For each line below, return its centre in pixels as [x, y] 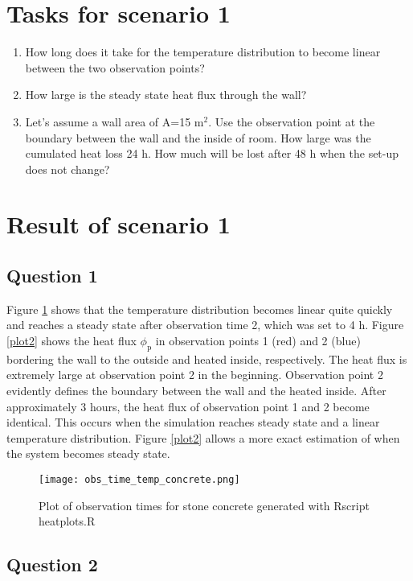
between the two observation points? [115, 67]
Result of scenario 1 [119, 224]
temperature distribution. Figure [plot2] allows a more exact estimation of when [203, 437]
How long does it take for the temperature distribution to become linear [203, 52]
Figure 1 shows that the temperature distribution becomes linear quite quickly [200, 309]
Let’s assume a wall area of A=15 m [114, 121]
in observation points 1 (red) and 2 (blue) [258, 341]
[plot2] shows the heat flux [72, 341]
